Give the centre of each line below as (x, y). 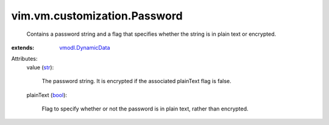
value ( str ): (40, 67)
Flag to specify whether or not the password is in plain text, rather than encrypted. (145, 109)
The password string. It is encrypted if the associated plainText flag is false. (136, 81)
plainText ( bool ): (47, 95)
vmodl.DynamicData (85, 47)
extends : (23, 47)
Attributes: (24, 59)
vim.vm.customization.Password (97, 16)
